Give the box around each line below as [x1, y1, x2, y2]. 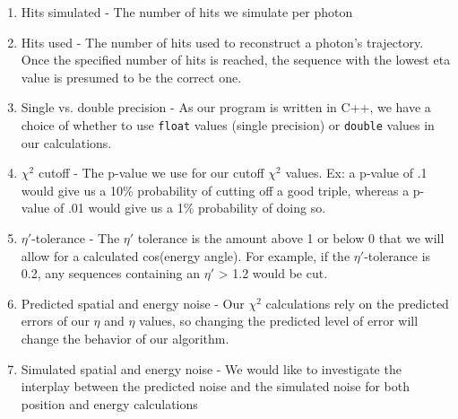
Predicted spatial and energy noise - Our [21, 293, 245, 312]
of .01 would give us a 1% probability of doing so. [53, 198, 326, 217]
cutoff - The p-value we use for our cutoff [38, 163, 264, 182]
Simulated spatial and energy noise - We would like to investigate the [21, 359, 402, 378]
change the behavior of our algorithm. [21, 328, 229, 347]
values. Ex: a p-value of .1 [285, 163, 428, 182]
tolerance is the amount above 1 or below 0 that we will [137, 229, 445, 247]
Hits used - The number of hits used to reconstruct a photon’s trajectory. [21, 32, 424, 51]
